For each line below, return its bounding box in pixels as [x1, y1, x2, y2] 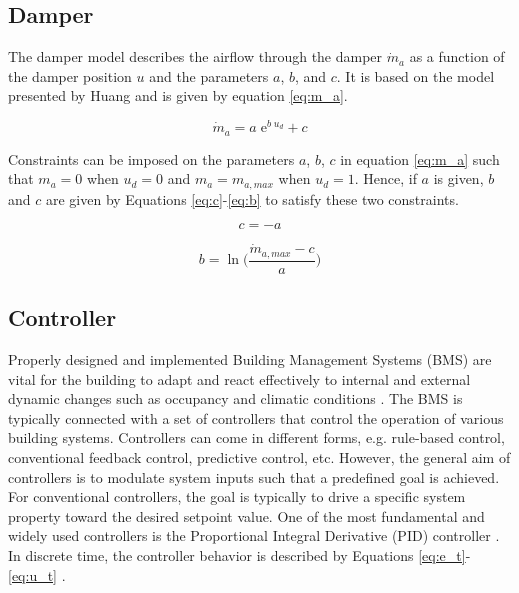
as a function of [409, 46, 505, 67]
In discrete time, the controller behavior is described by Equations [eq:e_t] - [8, 545, 471, 565]
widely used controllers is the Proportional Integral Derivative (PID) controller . [8, 525, 500, 546]
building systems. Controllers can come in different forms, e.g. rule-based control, [8, 427, 505, 448]
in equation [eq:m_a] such [340, 148, 500, 169]
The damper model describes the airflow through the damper [8, 46, 383, 67]
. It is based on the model [336, 65, 495, 86]
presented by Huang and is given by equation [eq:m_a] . [8, 85, 348, 106]
